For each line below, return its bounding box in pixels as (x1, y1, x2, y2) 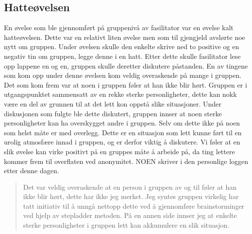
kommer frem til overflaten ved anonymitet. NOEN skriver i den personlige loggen (4, 156, 249, 166)
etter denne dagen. (4, 165, 59, 176)
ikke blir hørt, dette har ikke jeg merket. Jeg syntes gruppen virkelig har (23, 191, 239, 201)
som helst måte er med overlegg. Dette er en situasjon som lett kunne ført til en (4, 127, 242, 137)
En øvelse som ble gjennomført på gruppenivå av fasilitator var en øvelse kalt (4, 22, 234, 33)
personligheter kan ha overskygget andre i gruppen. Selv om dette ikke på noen (4, 118, 240, 128)
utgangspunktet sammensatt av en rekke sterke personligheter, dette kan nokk (4, 89, 237, 99)
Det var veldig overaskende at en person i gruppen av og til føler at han (23, 181, 237, 192)
